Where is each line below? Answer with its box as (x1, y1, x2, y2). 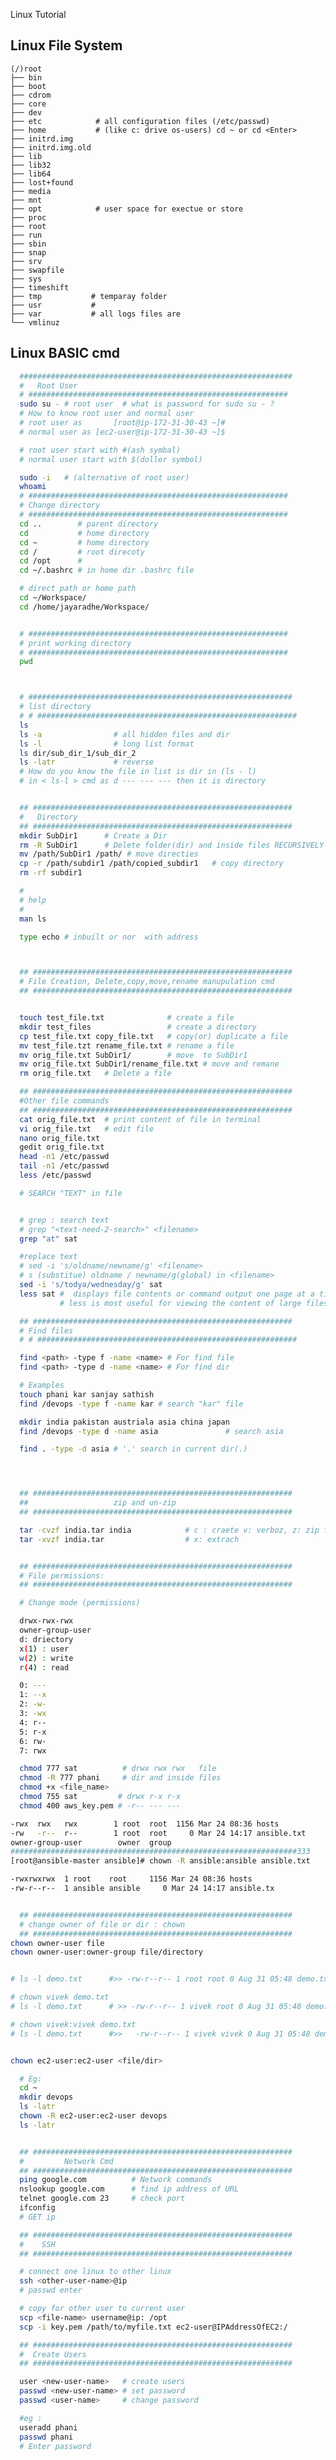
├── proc (10, 212, 47, 223)
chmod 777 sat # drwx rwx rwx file (19, 1764, 217, 1774)
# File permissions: (19, 1570, 105, 1581)
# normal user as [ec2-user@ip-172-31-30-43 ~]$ (19, 427, 226, 437)
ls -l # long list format (19, 739, 195, 749)
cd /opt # (19, 556, 83, 566)
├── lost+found (10, 177, 74, 188)
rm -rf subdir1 (19, 868, 83, 878)
